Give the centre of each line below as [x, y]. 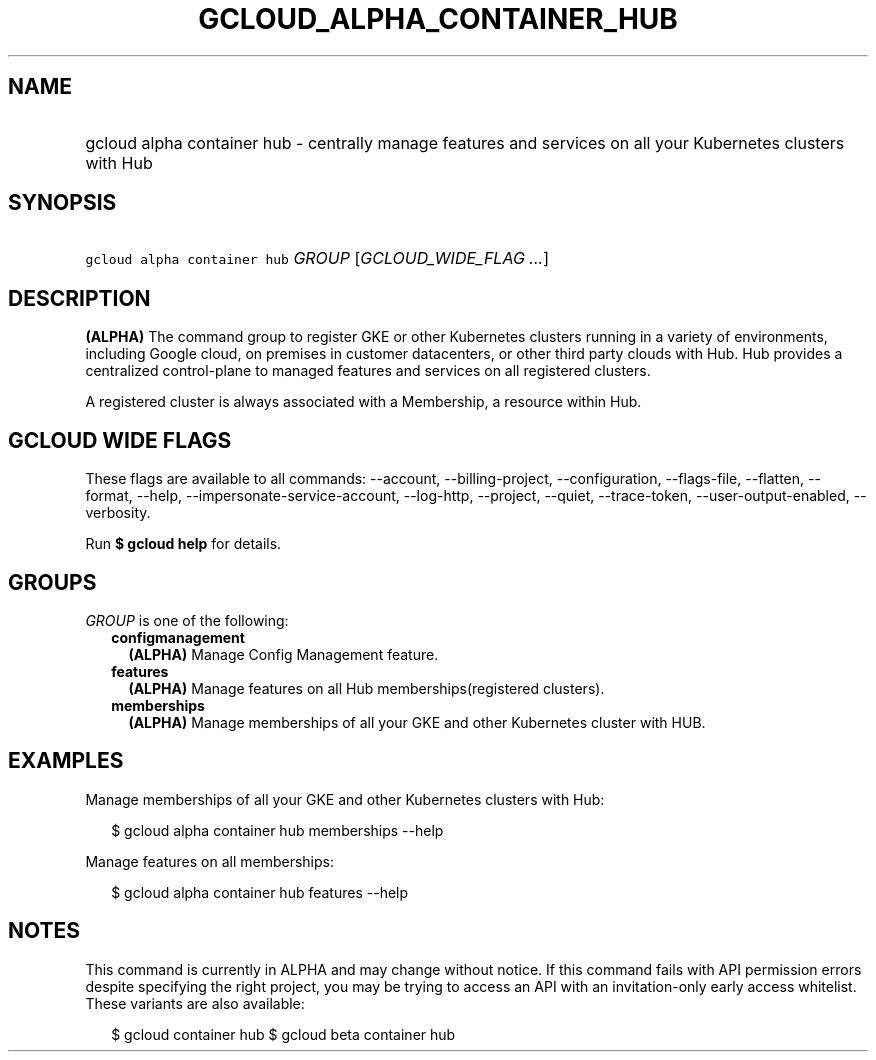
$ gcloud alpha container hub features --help [260, 892]
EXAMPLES [66, 761]
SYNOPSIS [62, 203]
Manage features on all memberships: [209, 861]
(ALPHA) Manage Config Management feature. [283, 654]
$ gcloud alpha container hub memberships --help [277, 830]
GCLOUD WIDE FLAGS [120, 440]
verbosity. [118, 513]
